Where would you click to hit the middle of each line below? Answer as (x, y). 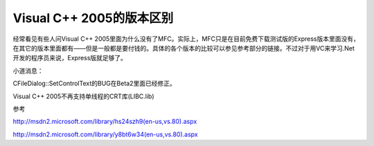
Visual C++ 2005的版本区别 (93, 18)
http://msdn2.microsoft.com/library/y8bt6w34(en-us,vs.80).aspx (105, 134)
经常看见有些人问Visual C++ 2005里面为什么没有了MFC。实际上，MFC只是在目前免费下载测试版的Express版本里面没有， (186, 39)
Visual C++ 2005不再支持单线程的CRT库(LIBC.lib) (84, 96)
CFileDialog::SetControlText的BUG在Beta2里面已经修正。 (94, 84)
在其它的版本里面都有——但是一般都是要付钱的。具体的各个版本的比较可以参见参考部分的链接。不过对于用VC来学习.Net (184, 48)
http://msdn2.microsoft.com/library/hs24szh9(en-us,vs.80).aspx (105, 122)
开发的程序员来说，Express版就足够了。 (70, 58)
